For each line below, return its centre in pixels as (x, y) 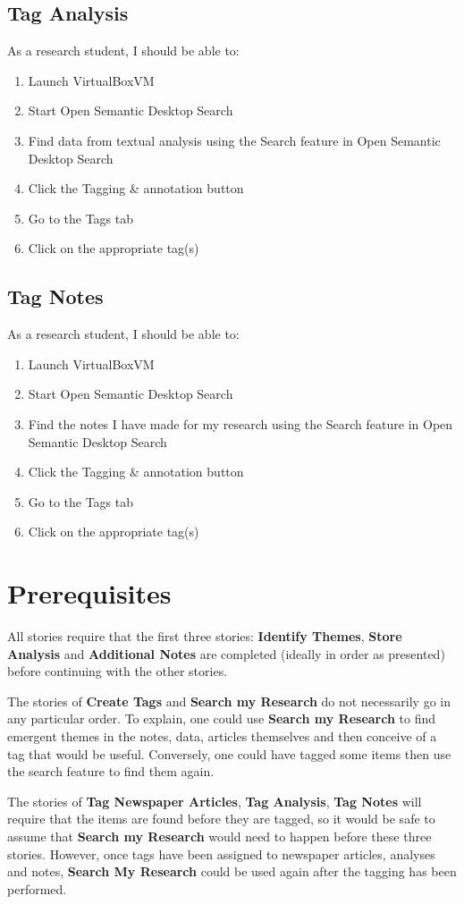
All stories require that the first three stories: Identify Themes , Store (205, 636)
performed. (37, 888)
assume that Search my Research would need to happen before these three (219, 836)
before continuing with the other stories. (118, 671)
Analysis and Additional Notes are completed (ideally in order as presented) (226, 653)
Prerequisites (89, 593)
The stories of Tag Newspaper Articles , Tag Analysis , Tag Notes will (215, 801)
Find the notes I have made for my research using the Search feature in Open (240, 423)
